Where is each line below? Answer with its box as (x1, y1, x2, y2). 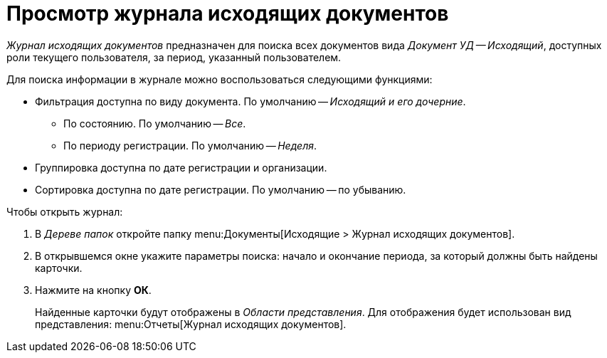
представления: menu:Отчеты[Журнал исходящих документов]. (35, 317, 347, 330)
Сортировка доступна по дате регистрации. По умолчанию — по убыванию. (35, 183, 406, 196)
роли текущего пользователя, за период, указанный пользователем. (6, 51, 342, 63)
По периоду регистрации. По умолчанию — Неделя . (63, 139, 317, 152)
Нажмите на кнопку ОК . (35, 283, 152, 296)
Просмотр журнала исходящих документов (6, 1, 449, 26)
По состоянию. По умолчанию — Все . (63, 117, 246, 130)
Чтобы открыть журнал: (6, 205, 123, 218)
